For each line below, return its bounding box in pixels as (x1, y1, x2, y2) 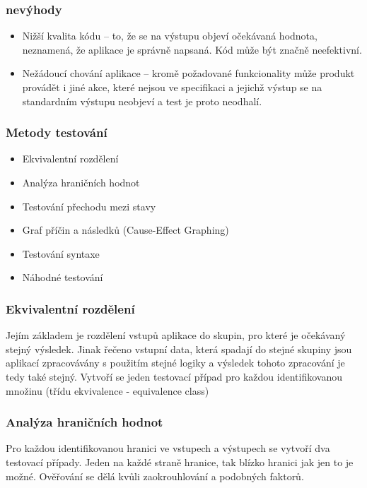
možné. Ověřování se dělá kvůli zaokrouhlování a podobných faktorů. (6, 468, 304, 483)
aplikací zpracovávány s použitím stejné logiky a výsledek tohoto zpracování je (6, 355, 345, 370)
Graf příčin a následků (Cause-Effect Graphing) (22, 222, 229, 237)
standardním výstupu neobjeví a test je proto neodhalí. (22, 93, 262, 108)
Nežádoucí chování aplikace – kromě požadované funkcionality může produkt (22, 66, 355, 81)
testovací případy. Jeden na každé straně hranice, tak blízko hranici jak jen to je (6, 454, 354, 469)
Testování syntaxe (22, 246, 100, 261)
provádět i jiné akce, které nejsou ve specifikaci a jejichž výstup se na (22, 80, 322, 94)
